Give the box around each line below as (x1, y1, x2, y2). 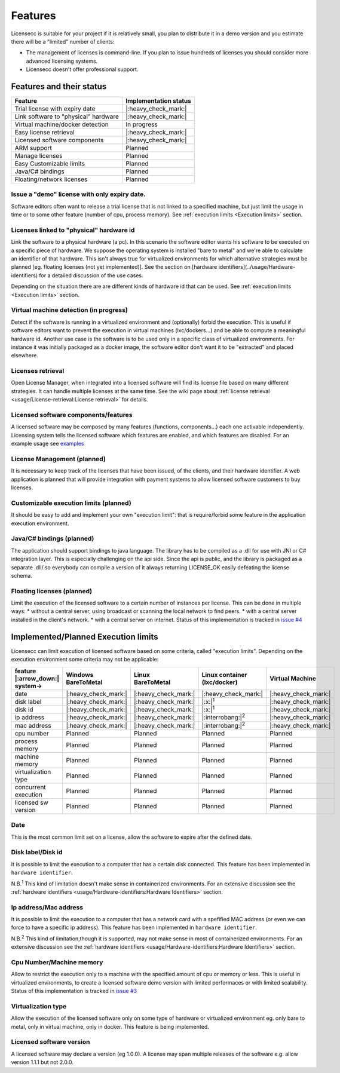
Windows (66, 670, 94, 679)
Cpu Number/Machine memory (11, 958, 103, 967)
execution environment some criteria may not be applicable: (11, 656, 159, 663)
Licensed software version (11, 1038, 90, 1046)
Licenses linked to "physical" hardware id (11, 226, 135, 234)
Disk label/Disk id (11, 848, 63, 857)
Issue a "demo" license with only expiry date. (11, 190, 146, 198)
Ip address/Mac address (11, 903, 84, 911)
